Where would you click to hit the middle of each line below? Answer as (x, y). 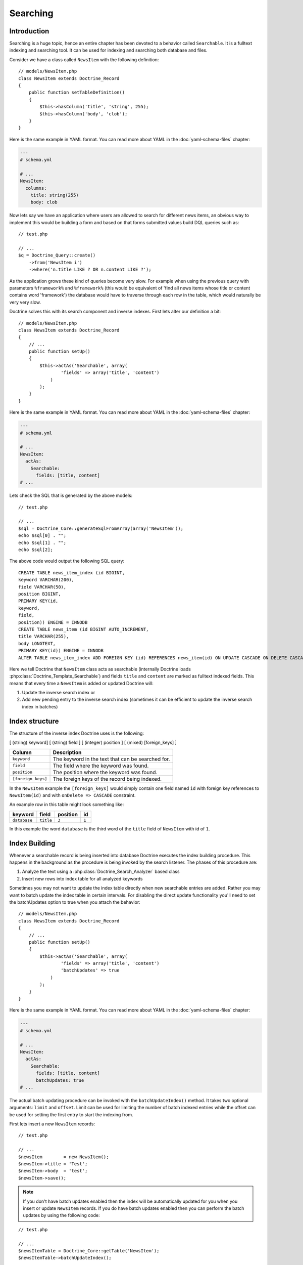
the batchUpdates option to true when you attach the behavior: (75, 902)
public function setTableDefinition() (77, 93)
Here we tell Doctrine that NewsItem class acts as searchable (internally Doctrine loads (100, 669)
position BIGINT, (40, 594)
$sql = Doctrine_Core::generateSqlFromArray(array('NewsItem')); (101, 528)
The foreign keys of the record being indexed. (107, 779)
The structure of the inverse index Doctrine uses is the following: (77, 733)
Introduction (29, 31)
